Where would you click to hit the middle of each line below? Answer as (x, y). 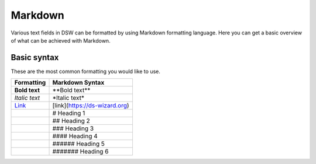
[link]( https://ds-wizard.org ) (91, 106)
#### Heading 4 (75, 136)
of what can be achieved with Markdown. (61, 40)
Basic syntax (35, 57)
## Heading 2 (71, 121)
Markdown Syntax (78, 83)
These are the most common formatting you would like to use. (86, 71)
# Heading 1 (69, 113)
